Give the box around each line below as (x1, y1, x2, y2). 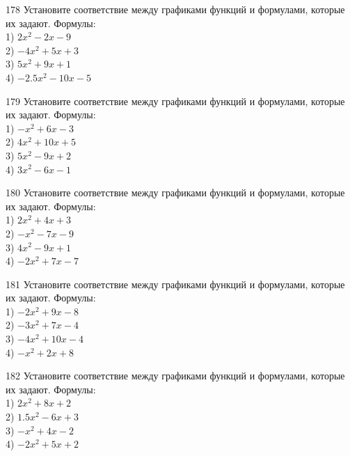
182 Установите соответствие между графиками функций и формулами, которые (6, 368, 345, 383)
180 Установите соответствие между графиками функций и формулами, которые (6, 185, 345, 200)
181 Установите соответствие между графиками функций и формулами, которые (6, 276, 345, 291)
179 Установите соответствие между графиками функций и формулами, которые (6, 93, 345, 108)
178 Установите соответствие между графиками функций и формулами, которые (6, 2, 345, 16)
